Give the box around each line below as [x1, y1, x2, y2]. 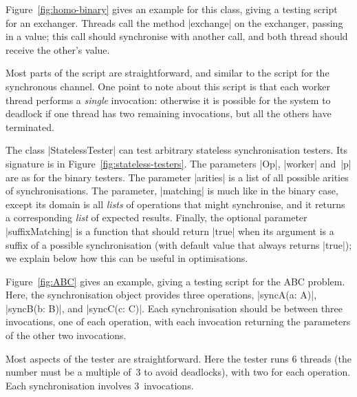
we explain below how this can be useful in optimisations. [6, 251, 248, 265]
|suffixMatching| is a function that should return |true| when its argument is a [6, 223, 334, 238]
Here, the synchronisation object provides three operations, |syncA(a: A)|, [6, 287, 317, 302]
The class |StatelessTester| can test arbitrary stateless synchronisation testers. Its [6, 143, 348, 157]
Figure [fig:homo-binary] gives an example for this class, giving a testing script [6, 2, 338, 16]
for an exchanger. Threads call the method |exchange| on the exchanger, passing [6, 15, 343, 30]
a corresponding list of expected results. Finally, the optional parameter [6, 210, 307, 225]
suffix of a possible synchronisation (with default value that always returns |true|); [6, 237, 352, 252]
